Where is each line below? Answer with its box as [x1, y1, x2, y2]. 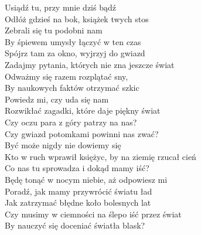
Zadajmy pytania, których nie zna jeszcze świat [5, 58, 175, 70]
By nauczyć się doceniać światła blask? [5, 219, 145, 231]
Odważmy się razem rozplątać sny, [5, 70, 128, 82]
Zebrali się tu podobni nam [5, 24, 103, 36]
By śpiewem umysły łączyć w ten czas [5, 35, 141, 47]
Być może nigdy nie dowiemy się [5, 139, 121, 151]
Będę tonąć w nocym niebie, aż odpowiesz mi [5, 173, 168, 185]
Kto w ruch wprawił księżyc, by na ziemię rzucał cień [5, 150, 196, 162]
